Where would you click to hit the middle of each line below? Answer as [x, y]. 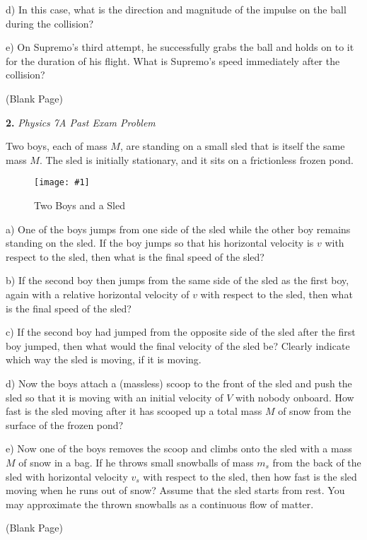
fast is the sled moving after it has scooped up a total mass [134, 411]
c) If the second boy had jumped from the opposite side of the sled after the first [181, 332]
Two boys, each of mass [57, 146]
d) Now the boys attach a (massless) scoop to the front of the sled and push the [179, 383]
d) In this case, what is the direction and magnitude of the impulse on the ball [176, 9]
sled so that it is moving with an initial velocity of [115, 397]
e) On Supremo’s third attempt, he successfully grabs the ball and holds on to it [180, 47]
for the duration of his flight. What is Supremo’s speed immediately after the [173, 60]
